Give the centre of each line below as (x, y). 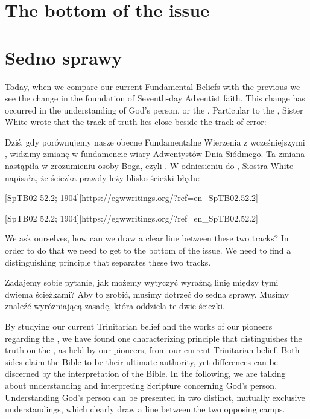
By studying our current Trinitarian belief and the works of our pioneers (139, 326)
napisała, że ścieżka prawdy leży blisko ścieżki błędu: (103, 177)
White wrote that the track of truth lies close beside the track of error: (136, 122)
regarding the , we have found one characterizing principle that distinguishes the (153, 338)
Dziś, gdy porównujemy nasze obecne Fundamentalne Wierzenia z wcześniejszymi (155, 142)
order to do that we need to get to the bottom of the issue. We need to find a (148, 250)
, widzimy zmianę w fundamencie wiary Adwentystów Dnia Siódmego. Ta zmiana (155, 154)
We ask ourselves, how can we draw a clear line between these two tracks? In (147, 238)
